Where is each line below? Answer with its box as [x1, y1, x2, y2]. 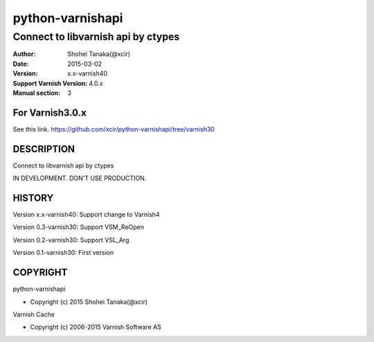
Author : [12, 50, 36, 58]
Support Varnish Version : [12, 79, 88, 87]
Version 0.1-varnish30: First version [12, 249, 114, 257]
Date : [12, 60, 29, 68]
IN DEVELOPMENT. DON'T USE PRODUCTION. [12, 174, 147, 183]
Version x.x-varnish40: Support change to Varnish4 [12, 210, 160, 219]
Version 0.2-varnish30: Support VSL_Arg [12, 235, 130, 244]
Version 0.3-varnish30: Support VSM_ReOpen [12, 223, 145, 231]
